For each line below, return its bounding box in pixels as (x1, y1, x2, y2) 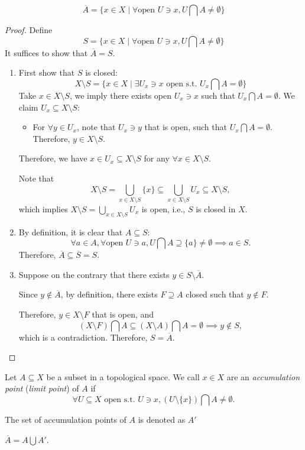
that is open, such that (144, 121, 227, 133)
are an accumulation (226, 370, 300, 383)
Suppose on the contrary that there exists (18, 268, 170, 280)
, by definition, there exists (60, 288, 158, 300)
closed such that (186, 288, 244, 300)
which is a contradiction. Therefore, (18, 331, 148, 343)
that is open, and (92, 308, 154, 320)
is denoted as (138, 413, 186, 426)
